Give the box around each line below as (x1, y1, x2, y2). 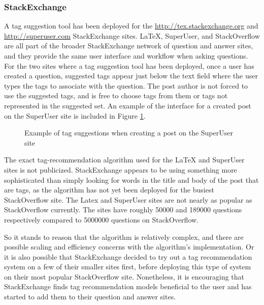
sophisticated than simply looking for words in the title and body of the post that (4, 174, 259, 185)
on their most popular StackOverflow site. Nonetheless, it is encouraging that (4, 271, 245, 282)
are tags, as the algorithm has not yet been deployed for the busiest (4, 184, 214, 195)
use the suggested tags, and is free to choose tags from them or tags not (4, 90, 228, 101)
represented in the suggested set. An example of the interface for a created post (4, 100, 251, 110)
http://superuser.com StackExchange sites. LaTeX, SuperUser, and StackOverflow (4, 30, 260, 41)
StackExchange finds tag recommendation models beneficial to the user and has (4, 281, 252, 292)
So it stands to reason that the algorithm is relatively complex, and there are (4, 231, 244, 242)
